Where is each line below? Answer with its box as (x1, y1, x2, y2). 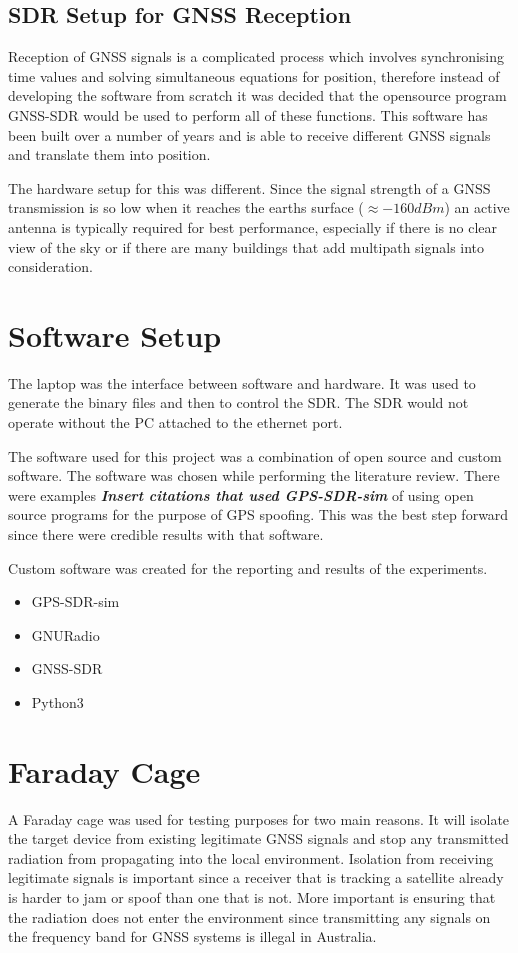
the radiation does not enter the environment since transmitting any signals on (8, 906, 491, 927)
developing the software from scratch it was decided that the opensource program (8, 85, 507, 106)
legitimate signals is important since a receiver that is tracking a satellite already (8, 867, 504, 888)
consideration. (8, 256, 93, 277)
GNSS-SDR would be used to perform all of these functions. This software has (8, 104, 488, 125)
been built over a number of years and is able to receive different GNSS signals (8, 124, 491, 145)
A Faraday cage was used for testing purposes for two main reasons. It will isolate (8, 808, 510, 829)
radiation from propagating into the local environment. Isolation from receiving (8, 847, 494, 868)
